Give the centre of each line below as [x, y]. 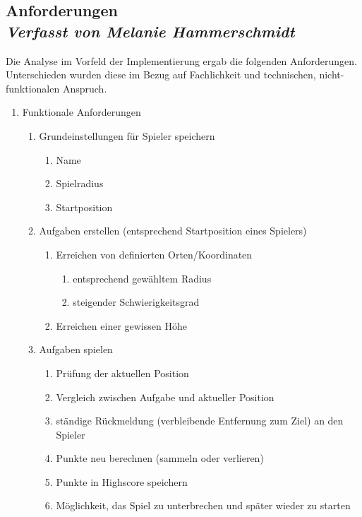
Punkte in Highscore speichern [122, 481]
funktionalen [33, 88]
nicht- [332, 75]
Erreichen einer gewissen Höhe [121, 325]
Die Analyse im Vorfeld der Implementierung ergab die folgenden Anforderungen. [181, 60]
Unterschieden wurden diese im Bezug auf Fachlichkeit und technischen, [161, 75]
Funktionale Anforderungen [82, 112]
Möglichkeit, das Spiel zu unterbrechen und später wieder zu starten [203, 505]
